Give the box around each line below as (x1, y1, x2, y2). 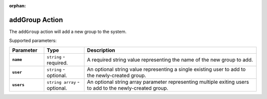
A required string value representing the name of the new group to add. (87, 56, 253, 63)
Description (87, 47, 116, 54)
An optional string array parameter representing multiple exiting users (87, 78, 249, 85)
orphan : (9, 3, 26, 8)
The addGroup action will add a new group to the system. (9, 29, 127, 34)
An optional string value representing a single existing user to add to (87, 66, 246, 72)
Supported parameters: (9, 37, 57, 44)
